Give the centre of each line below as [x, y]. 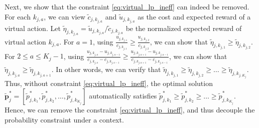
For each [18, 16]
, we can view [64, 16]
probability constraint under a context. [64, 119]
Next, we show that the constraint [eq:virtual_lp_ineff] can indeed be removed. [127, 6]
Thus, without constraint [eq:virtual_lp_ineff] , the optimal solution [109, 83]
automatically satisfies [123, 95]
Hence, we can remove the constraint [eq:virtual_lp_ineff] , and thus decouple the [130, 109]
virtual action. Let [33, 28]
